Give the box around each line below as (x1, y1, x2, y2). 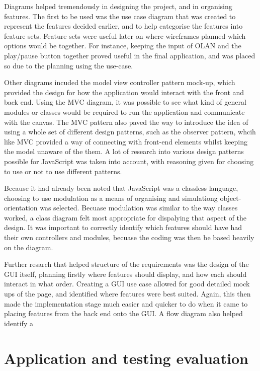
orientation (4, 202, 38, 213)
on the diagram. (4, 242, 53, 252)
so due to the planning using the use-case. (4, 60, 133, 70)
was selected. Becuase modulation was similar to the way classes (40, 202, 238, 213)
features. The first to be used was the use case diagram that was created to (4, 11, 236, 21)
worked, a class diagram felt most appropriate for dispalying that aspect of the (4, 212, 247, 222)
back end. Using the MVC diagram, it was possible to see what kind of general (4, 97, 246, 107)
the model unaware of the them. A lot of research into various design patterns (4, 146, 244, 157)
